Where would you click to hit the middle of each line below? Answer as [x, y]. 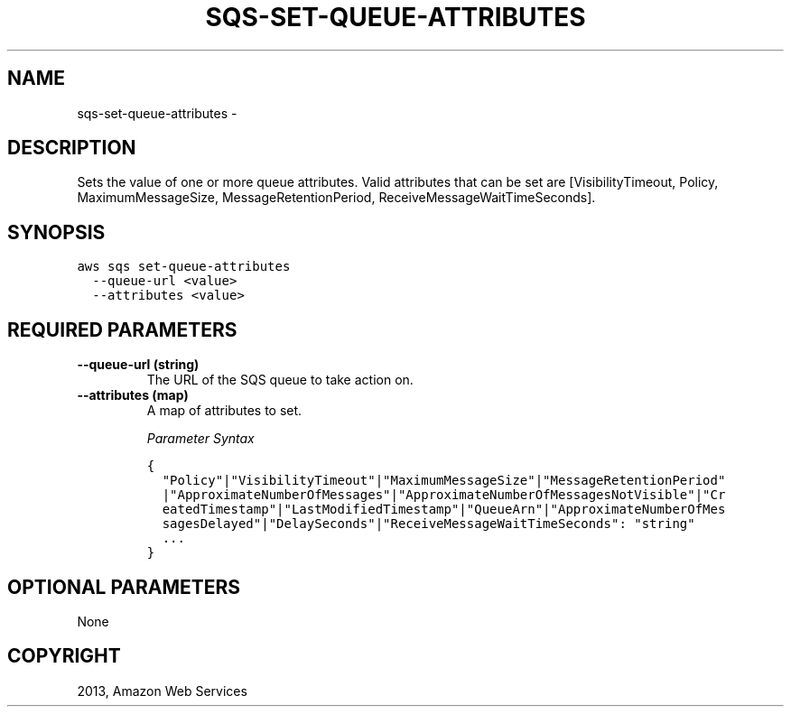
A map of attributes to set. [224, 411]
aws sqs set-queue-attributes [184, 267]
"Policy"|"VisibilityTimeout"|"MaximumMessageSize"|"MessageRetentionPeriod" [444, 481]
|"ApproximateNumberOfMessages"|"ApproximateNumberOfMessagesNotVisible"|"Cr [444, 495]
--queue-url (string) [138, 365]
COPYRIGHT [64, 656]
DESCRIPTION [72, 148]
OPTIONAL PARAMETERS [124, 587]
